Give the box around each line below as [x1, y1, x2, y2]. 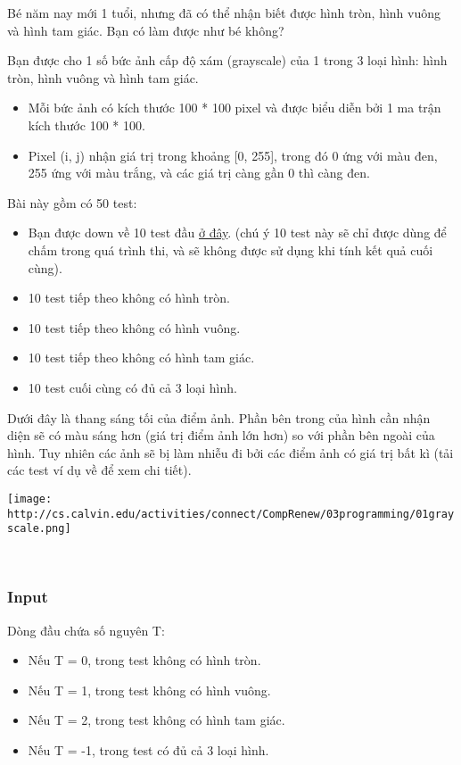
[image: [7, 492, 53, 505]
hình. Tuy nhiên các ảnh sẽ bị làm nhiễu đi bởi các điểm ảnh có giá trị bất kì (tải [7, 443, 454, 461]
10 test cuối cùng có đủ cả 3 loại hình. [28, 378, 237, 396]
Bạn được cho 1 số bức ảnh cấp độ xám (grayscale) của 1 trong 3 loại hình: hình [7, 51, 448, 70]
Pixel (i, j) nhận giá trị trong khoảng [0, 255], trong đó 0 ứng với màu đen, [28, 146, 438, 164]
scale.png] [7, 522, 71, 536]
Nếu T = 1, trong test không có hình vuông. [28, 680, 271, 699]
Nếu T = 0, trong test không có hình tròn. [28, 651, 261, 669]
